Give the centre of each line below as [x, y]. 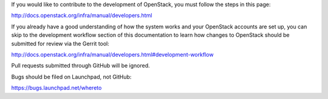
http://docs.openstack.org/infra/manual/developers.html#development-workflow [112, 54]
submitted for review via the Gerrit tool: [60, 43]
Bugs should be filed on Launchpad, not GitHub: [71, 77]
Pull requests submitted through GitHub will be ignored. [80, 66]
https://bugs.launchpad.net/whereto [56, 88]
